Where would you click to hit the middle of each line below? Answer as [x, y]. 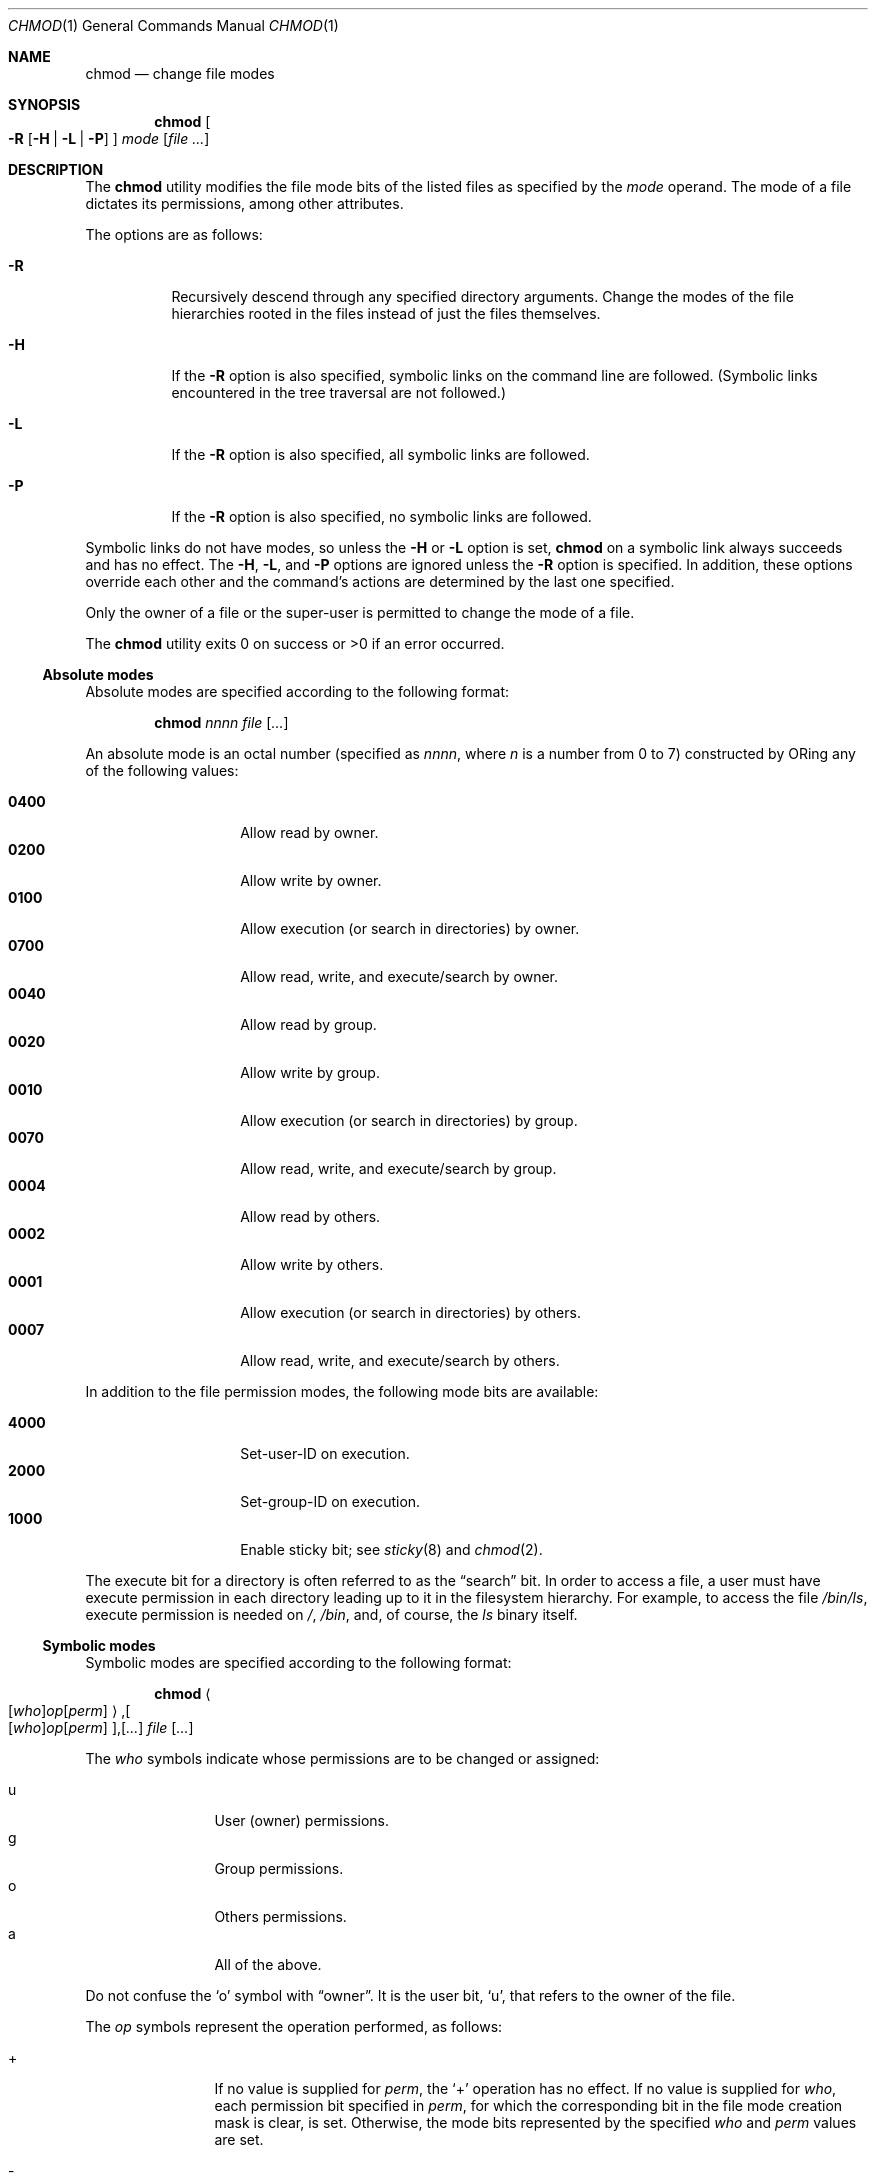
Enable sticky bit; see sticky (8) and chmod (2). [391, 1549]
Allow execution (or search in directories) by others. [410, 1312]
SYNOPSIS [44, 104]
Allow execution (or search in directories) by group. [409, 1120]
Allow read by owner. [309, 832]
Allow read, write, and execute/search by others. [400, 1360]
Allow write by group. [310, 1072]
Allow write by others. [312, 1264]
